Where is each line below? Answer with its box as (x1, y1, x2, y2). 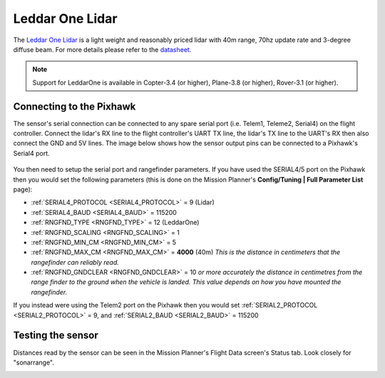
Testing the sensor (13, 330, 99, 342)
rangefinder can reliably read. (31, 258, 119, 266)
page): (13, 185, 33, 194)
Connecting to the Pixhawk (13, 100, 136, 112)
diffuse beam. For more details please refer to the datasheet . (13, 45, 192, 53)
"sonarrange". (13, 358, 55, 367)
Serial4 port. (13, 149, 50, 157)
